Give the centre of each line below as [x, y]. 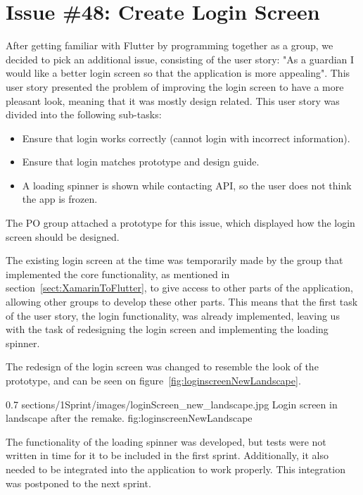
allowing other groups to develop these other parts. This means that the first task [182, 302]
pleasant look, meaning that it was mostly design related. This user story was [173, 100]
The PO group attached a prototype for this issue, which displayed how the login [180, 223]
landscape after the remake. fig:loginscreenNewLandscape [129, 418]
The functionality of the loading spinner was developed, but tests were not [166, 441]
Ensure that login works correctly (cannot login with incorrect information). [186, 138]
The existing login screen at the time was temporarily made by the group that [174, 260]
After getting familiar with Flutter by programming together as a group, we [170, 45]
